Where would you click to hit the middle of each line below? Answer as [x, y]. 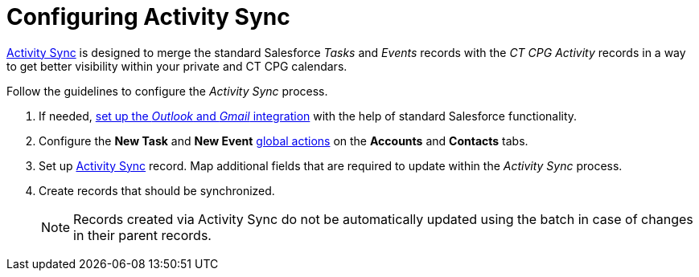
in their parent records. [142, 235]
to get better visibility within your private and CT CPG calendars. [177, 66]
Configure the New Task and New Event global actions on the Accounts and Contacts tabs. [284, 141]
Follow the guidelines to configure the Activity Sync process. [167, 91]
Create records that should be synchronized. [157, 190]
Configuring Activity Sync [148, 17]
